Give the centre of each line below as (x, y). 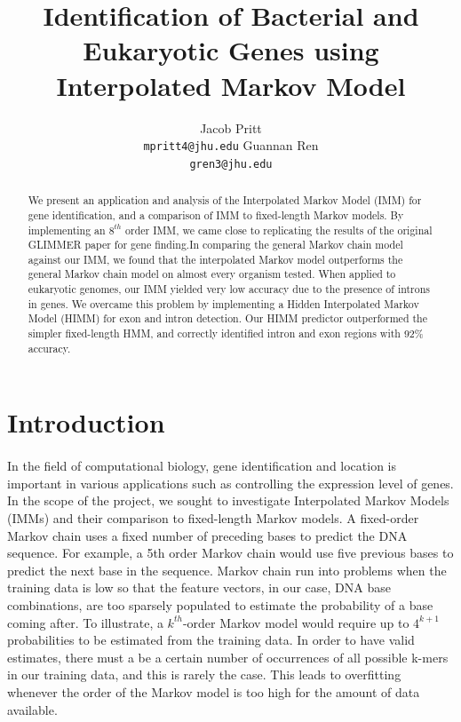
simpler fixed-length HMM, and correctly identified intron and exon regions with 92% (226, 333)
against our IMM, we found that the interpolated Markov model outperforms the (215, 259)
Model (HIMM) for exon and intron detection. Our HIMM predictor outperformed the (227, 318)
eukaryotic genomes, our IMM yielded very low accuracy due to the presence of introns (229, 289)
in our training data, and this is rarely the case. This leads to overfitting (204, 674)
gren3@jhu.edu (231, 164)
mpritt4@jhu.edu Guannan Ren (231, 145)
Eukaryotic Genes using (231, 50)
